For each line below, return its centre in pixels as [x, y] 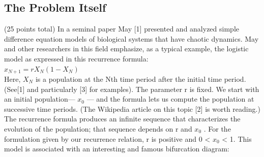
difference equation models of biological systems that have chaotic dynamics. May [131, 38]
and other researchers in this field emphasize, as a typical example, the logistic [126, 49]
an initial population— [40, 99]
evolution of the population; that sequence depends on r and [98, 129]
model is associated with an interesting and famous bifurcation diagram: [117, 149]
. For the [217, 129]
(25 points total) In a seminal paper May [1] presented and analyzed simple [122, 29]
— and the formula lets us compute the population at [170, 99]
